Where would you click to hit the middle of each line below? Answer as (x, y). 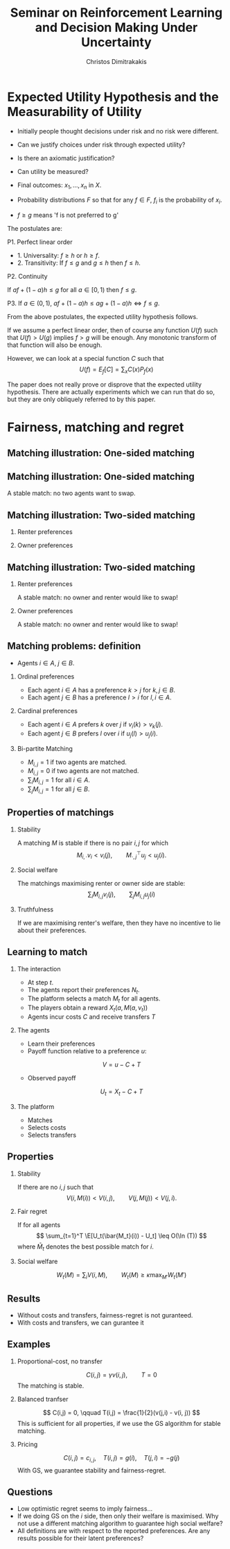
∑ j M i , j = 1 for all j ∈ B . (59, 789)
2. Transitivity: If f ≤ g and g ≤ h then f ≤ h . (79, 263)
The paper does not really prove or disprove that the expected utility (105, 384)
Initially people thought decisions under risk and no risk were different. (118, 131)
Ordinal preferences (46, 676)
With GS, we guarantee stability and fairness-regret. (91, 1470)
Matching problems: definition (74, 646)
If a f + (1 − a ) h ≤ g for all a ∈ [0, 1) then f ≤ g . (72, 290)
